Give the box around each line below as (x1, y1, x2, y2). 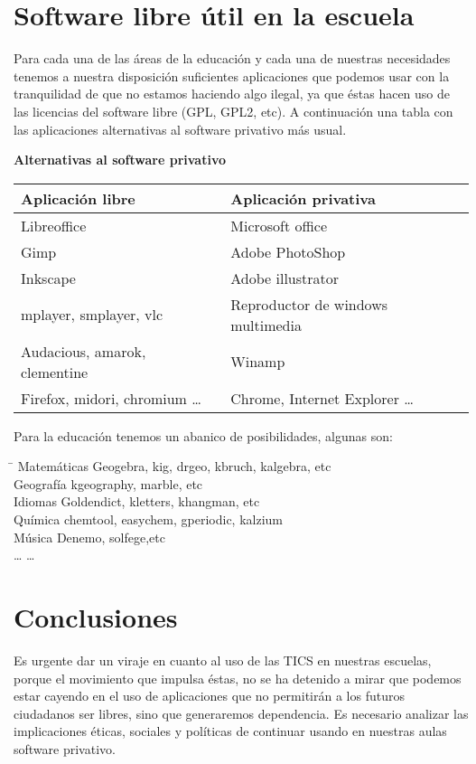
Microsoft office (230, 214, 328, 236)
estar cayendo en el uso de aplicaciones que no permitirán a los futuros (14, 686, 405, 705)
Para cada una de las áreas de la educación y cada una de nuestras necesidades (14, 49, 451, 68)
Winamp (230, 351, 285, 373)
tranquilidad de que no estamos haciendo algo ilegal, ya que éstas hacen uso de (14, 84, 451, 103)
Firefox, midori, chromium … (21, 387, 201, 409)
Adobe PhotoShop (230, 241, 346, 262)
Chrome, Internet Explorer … (230, 387, 414, 409)
